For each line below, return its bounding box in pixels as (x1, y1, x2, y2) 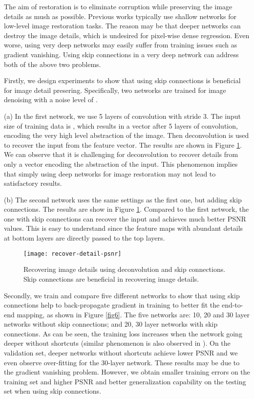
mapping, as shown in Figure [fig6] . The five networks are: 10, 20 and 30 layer (17, 309, 250, 319)
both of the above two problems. (4, 59, 101, 69)
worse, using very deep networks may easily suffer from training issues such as (4, 40, 237, 50)
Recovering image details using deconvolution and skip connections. (23, 264, 226, 274)
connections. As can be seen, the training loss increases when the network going (4, 328, 242, 338)
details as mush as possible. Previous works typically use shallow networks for (4, 11, 236, 21)
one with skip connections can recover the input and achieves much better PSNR (4, 213, 246, 223)
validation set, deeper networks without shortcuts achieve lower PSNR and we (4, 348, 238, 358)
